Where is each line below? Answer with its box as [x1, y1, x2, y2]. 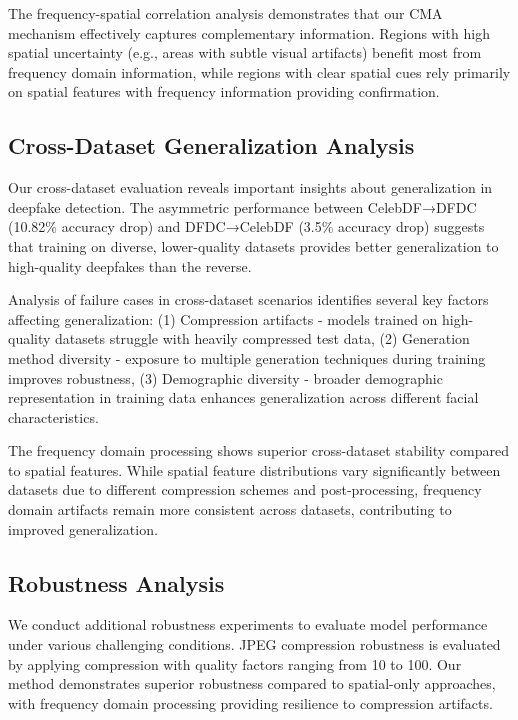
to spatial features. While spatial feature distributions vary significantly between [8, 459, 501, 480]
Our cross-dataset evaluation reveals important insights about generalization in [8, 177, 493, 198]
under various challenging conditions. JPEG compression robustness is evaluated [8, 634, 501, 655]
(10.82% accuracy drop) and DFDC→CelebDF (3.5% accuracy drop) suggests [8, 216, 485, 237]
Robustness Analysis [8, 567, 225, 598]
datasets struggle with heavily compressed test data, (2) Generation [55, 328, 470, 349]
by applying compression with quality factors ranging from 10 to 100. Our [8, 653, 462, 674]
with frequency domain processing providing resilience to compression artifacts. [8, 692, 493, 713]
